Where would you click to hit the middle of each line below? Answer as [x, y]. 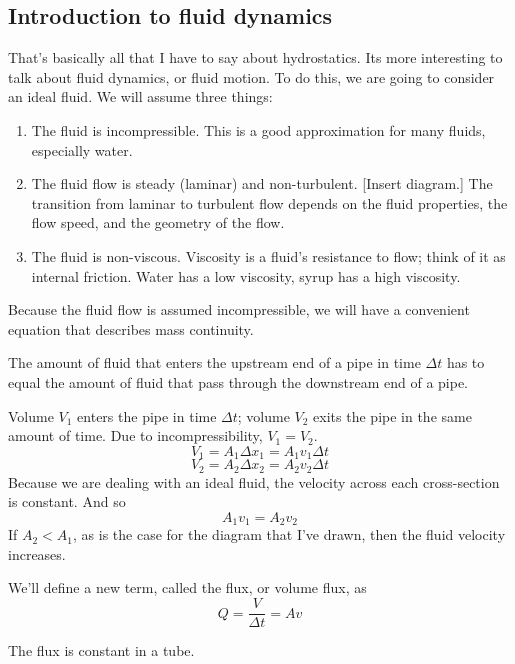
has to [465, 362]
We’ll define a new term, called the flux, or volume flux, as [187, 587]
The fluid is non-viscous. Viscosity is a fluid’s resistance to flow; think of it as [268, 255]
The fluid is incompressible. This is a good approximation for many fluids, [258, 129]
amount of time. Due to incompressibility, [135, 435]
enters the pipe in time [147, 415]
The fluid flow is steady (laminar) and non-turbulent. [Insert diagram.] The [262, 183]
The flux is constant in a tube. [101, 650]
